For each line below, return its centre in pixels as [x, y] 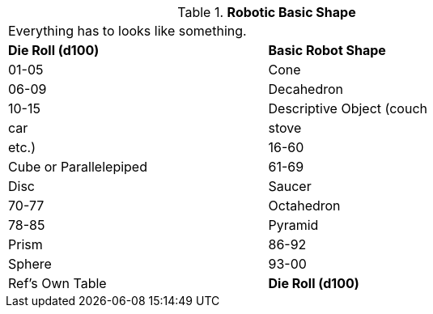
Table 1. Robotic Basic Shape [267, 12]
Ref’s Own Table [57, 283]
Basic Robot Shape [327, 50]
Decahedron [306, 89]
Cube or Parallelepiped [78, 167]
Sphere [30, 264]
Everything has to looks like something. [127, 31]
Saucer [290, 186]
